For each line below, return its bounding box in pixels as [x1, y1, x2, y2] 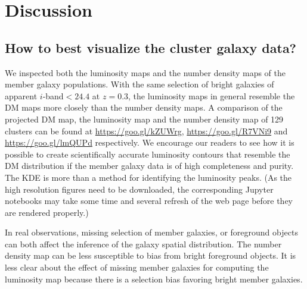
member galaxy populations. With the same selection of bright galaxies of [5, 78, 274, 90]
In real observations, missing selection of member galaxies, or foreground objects [5, 226, 298, 238]
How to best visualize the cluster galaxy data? [5, 38, 297, 56]
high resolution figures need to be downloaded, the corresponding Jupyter [5, 183, 274, 195]
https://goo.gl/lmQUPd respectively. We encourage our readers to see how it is [5, 136, 294, 149]
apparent [5, 89, 38, 102]
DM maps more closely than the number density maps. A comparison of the [5, 101, 283, 114]
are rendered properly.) [5, 206, 89, 218]
